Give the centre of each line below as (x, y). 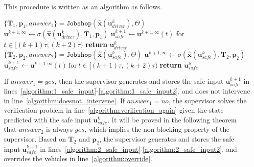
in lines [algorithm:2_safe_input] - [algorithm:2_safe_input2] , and (139, 149)
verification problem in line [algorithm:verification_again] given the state (114, 110)
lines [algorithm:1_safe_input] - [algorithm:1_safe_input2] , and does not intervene (127, 90)
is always (59, 129)
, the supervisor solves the (208, 100)
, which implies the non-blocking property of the (157, 129)
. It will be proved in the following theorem (172, 119)
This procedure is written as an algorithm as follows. (83, 6)
